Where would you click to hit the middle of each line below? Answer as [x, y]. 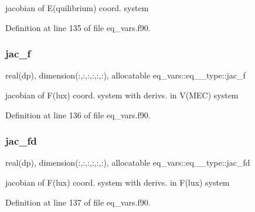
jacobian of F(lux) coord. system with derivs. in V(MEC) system [122, 95]
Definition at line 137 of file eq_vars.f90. [78, 202]
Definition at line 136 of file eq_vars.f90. [78, 114]
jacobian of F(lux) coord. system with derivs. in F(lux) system [118, 182]
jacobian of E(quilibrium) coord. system [77, 8]
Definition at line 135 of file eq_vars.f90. [78, 27]
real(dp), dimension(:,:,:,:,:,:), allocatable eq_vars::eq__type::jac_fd [128, 163]
